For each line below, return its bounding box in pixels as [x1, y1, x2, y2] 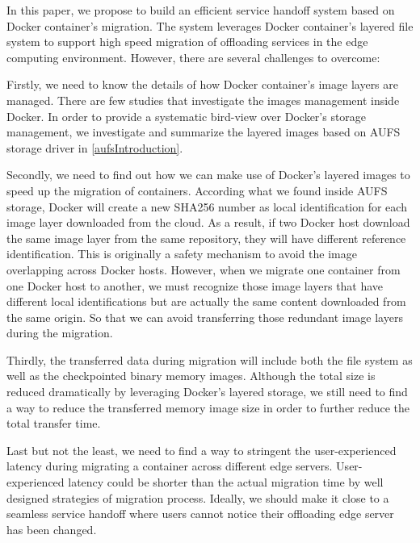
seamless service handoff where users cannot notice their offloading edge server [6, 505, 394, 522]
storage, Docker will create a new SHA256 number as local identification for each [6, 198, 407, 215]
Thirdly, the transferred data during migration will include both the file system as [6, 351, 413, 368]
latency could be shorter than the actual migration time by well [68, 474, 384, 491]
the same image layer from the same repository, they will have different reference [6, 229, 406, 246]
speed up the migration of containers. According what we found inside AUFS [6, 182, 388, 198]
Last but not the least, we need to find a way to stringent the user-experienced [6, 441, 397, 458]
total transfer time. [6, 415, 101, 432]
